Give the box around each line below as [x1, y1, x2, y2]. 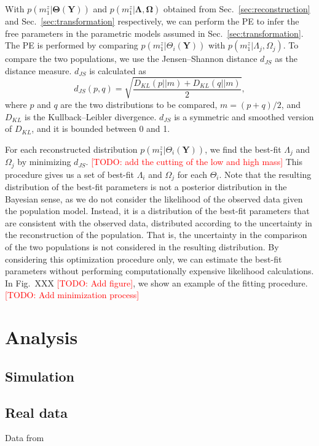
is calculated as [89, 64, 146, 77]
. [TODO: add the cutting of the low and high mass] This [85, 155, 303, 168]
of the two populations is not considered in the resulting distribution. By [5, 240, 279, 253]
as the [275, 52, 297, 65]
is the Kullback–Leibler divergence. [25, 110, 157, 123]
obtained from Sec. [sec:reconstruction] [163, 2, 310, 15]
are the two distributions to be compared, [60, 98, 218, 110]
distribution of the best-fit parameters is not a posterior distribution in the [5, 180, 287, 193]
